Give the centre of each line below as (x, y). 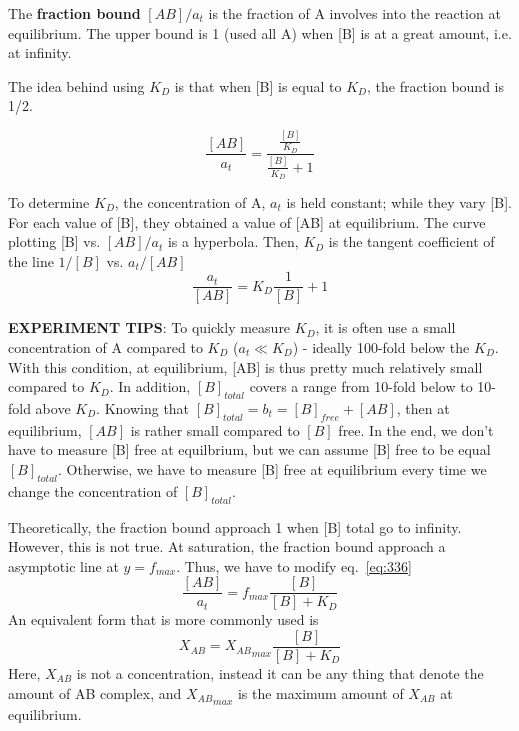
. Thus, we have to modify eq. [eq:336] (294, 565)
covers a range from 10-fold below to (361, 386)
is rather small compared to (215, 429)
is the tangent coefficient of (411, 241)
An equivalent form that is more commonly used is (163, 619)
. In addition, (150, 386)
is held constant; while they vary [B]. (399, 201)
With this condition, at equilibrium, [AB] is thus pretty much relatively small (245, 366)
